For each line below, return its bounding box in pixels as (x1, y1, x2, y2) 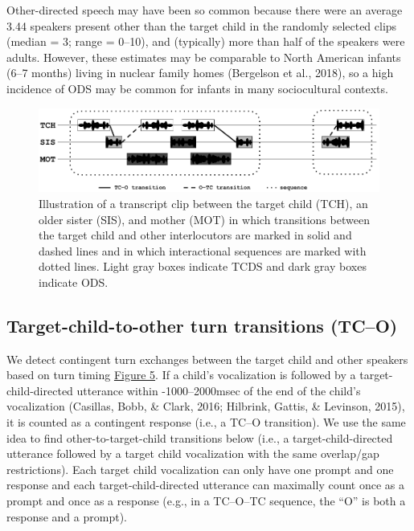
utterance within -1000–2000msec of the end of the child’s (76, 382, 361, 398)
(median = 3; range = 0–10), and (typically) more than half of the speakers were (6, 33, 405, 50)
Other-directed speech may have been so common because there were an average (6, 2, 403, 18)
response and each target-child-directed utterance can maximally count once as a (6, 476, 405, 493)
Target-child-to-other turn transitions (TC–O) (6, 312, 398, 337)
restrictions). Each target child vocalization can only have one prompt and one (6, 460, 394, 477)
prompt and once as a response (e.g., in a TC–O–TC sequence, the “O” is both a (6, 492, 406, 509)
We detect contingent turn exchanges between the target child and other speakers (6, 350, 408, 367)
